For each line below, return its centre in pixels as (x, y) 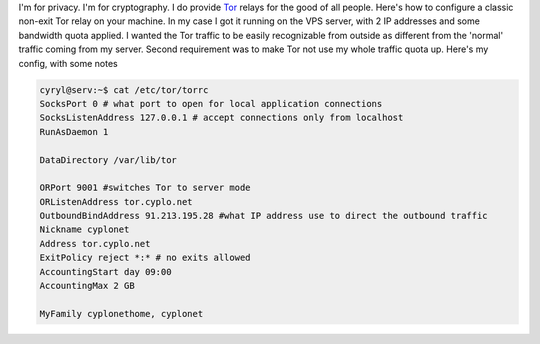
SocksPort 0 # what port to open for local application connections (211, 103)
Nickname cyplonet (84, 229)
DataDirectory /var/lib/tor (108, 159)
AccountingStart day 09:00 (105, 271)
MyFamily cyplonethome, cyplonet (121, 313)
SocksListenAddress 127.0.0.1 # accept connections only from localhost (221, 118)
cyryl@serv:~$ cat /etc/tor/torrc (124, 89)
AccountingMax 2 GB (87, 286)
